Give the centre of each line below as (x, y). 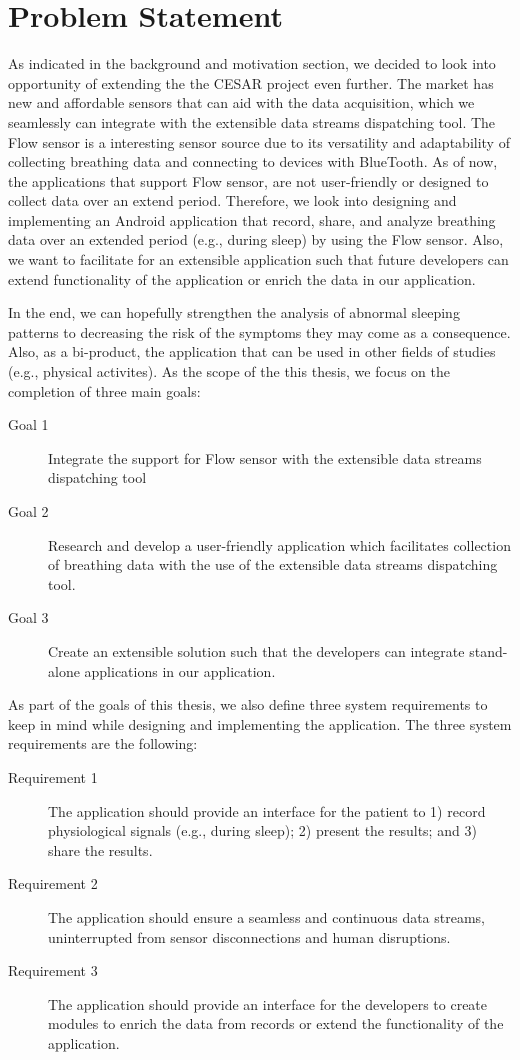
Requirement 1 (53, 776)
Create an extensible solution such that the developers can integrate (256, 650)
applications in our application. (180, 670)
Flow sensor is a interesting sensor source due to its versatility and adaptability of (259, 141)
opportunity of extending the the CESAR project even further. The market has (251, 82)
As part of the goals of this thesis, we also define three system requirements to (248, 704)
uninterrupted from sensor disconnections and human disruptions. (249, 936)
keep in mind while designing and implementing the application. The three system (260, 723)
